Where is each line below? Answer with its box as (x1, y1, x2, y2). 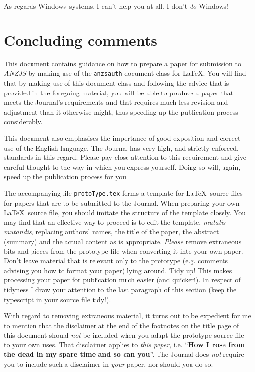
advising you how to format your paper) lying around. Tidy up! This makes (4, 265, 232, 275)
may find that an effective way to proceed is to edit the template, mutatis (4, 217, 226, 227)
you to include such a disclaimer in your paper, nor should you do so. (4, 359, 213, 369)
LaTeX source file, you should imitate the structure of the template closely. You (4, 207, 246, 217)
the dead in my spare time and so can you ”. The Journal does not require (4, 349, 244, 359)
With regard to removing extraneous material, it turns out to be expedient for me (4, 310, 251, 321)
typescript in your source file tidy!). (4, 294, 111, 304)
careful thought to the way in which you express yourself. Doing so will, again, (4, 161, 241, 172)
